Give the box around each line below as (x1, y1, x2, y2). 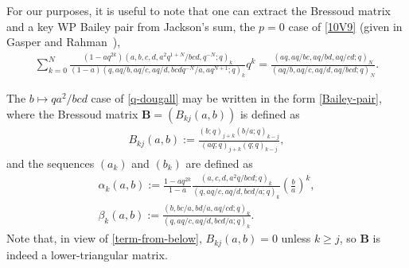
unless (281, 230, 311, 247)
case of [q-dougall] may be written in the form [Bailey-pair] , (91, 90, 382, 107)
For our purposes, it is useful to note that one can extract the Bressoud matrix (6, 2, 391, 18)
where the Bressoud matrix (6, 105, 138, 122)
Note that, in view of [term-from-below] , (6, 230, 202, 247)
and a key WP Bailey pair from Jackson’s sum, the (6, 17, 255, 34)
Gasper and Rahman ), (6, 33, 121, 50)
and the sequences (6, 154, 95, 171)
